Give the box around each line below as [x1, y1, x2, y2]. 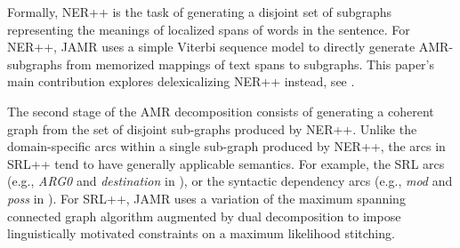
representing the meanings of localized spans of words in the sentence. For [7, 20, 410, 38]
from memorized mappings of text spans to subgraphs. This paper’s [66, 54, 435, 73]
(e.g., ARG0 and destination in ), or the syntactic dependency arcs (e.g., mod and [7, 172, 453, 190]
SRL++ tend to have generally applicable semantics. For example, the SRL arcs [7, 154, 445, 172]
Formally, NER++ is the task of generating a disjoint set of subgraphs [7, 3, 392, 20]
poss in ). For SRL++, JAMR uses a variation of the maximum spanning [7, 188, 406, 207]
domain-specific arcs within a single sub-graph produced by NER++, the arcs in [7, 137, 446, 156]
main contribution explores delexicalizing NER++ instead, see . [7, 72, 355, 91]
